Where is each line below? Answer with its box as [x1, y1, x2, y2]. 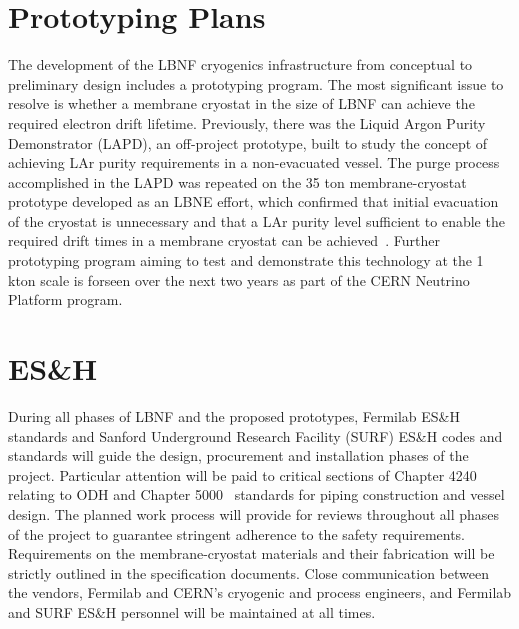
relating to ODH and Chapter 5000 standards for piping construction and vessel [8, 484, 505, 505]
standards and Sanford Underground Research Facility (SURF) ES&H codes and [8, 425, 503, 446]
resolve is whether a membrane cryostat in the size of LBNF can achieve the [8, 93, 475, 114]
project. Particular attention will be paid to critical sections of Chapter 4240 [8, 464, 477, 485]
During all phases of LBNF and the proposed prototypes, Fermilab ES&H [8, 405, 461, 426]
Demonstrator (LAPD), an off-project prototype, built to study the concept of [8, 132, 488, 153]
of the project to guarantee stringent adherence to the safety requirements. [8, 523, 466, 544]
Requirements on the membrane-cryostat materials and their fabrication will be [8, 543, 495, 564]
